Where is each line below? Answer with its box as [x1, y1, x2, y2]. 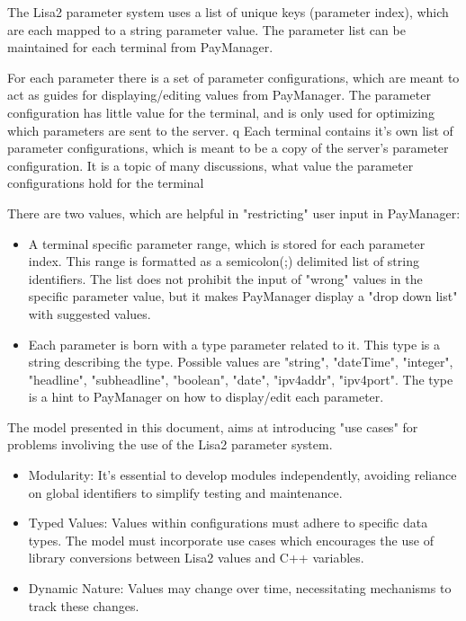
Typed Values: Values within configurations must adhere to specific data [28, 513, 428, 532]
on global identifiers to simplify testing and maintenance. [28, 483, 343, 501]
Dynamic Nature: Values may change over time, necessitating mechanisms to [28, 579, 452, 598]
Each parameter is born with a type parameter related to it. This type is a [28, 334, 440, 353]
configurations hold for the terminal [7, 173, 204, 192]
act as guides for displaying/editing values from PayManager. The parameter [7, 85, 431, 104]
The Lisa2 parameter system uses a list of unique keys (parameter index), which [7, 3, 449, 21]
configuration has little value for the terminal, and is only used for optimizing [7, 102, 435, 121]
